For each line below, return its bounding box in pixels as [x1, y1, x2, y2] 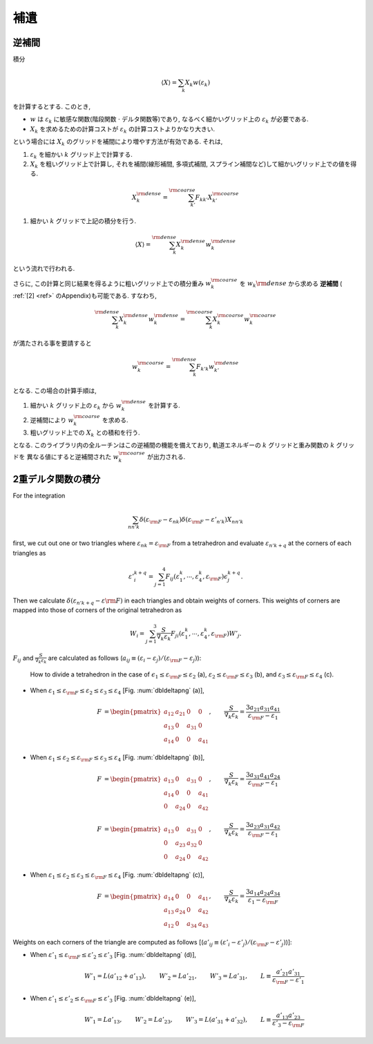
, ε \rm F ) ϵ [202, 572, 228, 582]
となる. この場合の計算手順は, [12, 386, 97, 395]
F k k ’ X [195, 193, 213, 203]
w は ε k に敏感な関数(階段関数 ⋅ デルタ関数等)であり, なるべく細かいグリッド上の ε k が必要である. [30, 115, 309, 125]
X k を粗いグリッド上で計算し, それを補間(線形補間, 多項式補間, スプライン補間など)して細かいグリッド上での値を [30, 160, 351, 169]
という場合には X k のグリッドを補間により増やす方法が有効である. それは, [12, 137, 223, 147]
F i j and [12, 654, 34, 663]
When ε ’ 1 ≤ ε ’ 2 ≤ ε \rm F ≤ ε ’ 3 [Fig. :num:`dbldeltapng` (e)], [30, 994, 196, 1004]
